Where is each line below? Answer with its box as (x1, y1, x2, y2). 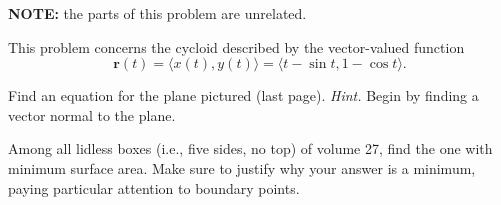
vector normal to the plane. (8, 104, 176, 125)
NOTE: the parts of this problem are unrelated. (8, 3, 307, 23)
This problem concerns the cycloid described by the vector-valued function (8, 36, 465, 57)
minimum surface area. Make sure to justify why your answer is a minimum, (8, 157, 476, 178)
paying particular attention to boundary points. (8, 177, 300, 198)
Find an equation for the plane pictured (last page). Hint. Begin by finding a (8, 85, 479, 106)
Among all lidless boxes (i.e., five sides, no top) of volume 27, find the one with (8, 138, 493, 159)
